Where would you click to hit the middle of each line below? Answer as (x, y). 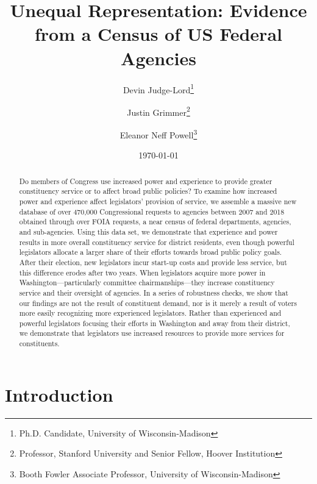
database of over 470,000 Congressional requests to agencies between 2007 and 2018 (152, 211)
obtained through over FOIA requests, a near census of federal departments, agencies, (155, 222)
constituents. (39, 343)
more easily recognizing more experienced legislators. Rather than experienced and (150, 313)
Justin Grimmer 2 (158, 111)
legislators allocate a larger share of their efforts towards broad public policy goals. (151, 252)
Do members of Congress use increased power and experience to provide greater (146, 181)
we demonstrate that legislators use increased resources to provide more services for (152, 333)
